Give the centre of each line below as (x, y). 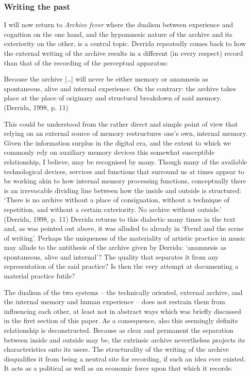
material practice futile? (40, 276)
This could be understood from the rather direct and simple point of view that (121, 123)
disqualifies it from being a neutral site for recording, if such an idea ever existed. (125, 358)
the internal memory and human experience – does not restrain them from (115, 302)
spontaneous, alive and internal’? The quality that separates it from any (111, 256)
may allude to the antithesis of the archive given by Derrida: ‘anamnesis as (115, 247)
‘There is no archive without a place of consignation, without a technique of (117, 200)
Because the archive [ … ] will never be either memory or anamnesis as (106, 79)
